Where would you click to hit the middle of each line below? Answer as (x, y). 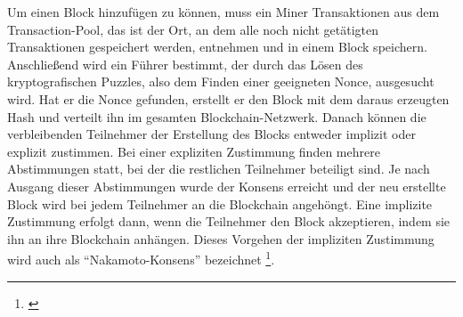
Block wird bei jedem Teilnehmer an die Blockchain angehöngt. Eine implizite (220, 203)
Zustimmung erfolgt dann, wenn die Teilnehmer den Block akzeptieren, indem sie (229, 221)
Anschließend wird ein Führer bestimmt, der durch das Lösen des (185, 64)
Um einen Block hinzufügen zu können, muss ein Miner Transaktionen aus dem (223, 12)
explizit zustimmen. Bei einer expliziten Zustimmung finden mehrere (194, 151)
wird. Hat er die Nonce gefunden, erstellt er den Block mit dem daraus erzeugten (228, 98)
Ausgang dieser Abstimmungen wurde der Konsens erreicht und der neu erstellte (227, 186)
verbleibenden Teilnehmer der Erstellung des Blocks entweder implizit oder (211, 134)
